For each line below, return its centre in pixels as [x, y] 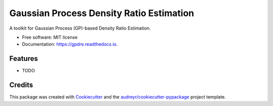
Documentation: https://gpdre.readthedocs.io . [70, 44]
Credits [21, 85]
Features [24, 59]
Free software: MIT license [50, 37]
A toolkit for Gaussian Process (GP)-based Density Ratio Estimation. [80, 28]
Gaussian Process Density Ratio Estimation [102, 13]
